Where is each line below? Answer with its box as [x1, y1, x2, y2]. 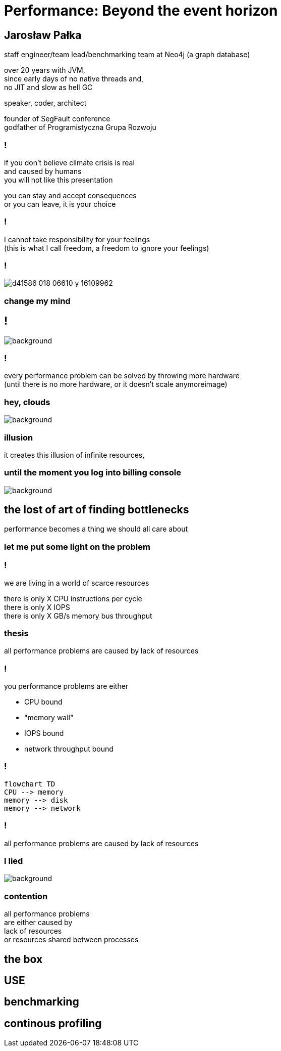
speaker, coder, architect [4, 99, 87, 108]
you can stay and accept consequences [4, 191, 137, 200]
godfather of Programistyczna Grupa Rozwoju [4, 123, 156, 132]
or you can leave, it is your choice [4, 199, 116, 208]
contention [4, 891, 48, 901]
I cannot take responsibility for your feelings [4, 235, 150, 244]
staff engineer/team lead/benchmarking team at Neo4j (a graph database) [4, 50, 250, 59]
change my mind [4, 295, 71, 306]
